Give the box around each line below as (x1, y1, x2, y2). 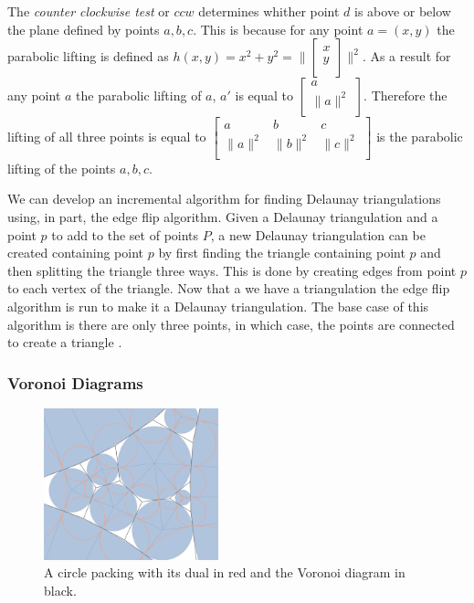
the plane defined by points (7, 19, 160, 38)
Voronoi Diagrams (7, 371, 143, 394)
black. (44, 580, 77, 599)
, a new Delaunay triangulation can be (210, 225, 426, 244)
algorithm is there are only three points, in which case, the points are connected (7, 314, 455, 333)
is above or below (354, 2, 451, 20)
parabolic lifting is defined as (7, 47, 169, 66)
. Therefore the (363, 86, 448, 105)
